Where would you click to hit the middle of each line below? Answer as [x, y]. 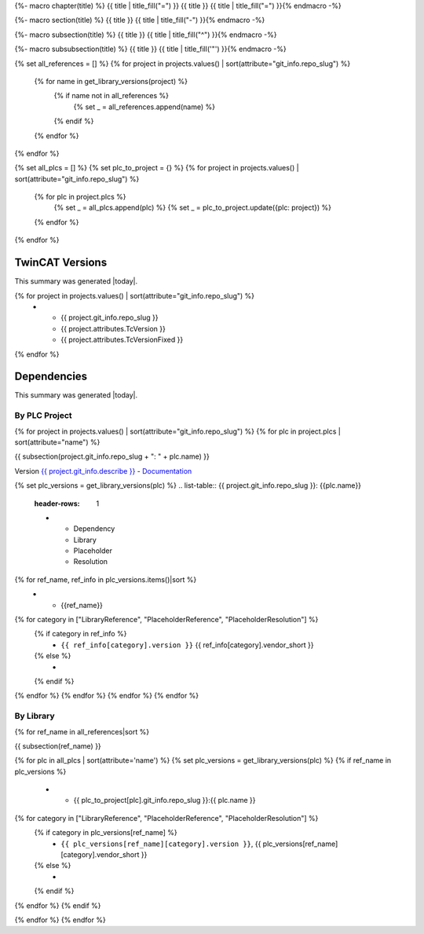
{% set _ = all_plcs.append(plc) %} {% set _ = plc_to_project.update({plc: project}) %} [192, 207]
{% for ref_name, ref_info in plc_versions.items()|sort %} [106, 579]
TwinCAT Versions [61, 263]
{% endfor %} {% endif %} [58, 905]
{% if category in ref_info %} [80, 634]
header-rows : [57, 504]
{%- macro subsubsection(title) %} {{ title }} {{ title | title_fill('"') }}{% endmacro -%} [150, 49]
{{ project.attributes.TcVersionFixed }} [122, 340]
